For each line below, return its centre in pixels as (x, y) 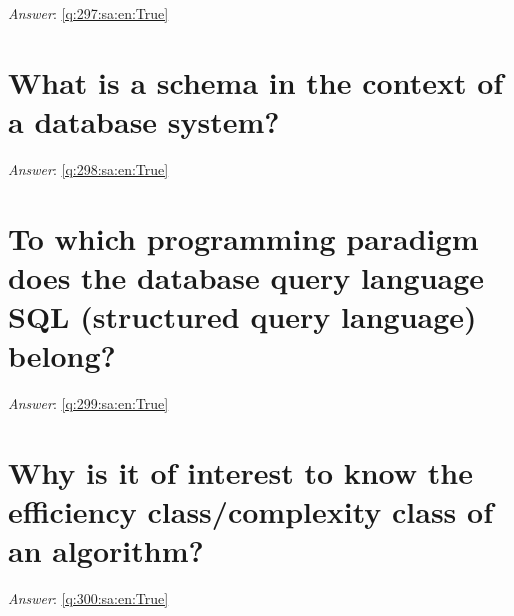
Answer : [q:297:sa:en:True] (88, 13)
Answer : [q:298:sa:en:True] (88, 168)
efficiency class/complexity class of (250, 511)
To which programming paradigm (243, 237)
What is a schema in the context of (256, 81)
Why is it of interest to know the (240, 471)
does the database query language (246, 276)
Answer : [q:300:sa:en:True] (88, 598)
